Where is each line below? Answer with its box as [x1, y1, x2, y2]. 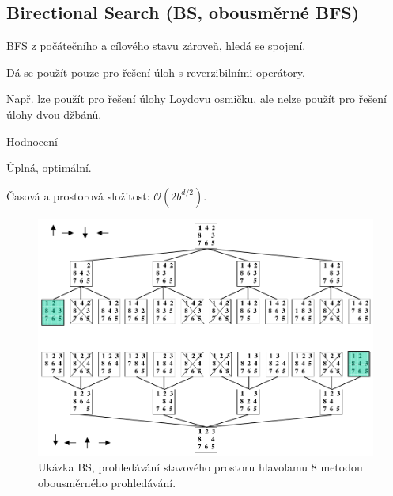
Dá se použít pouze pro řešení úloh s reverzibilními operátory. [6, 63, 305, 80]
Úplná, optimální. [6, 159, 92, 176]
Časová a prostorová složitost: [6, 187, 150, 204]
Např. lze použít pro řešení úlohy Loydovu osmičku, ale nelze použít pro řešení [6, 90, 387, 107]
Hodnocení [6, 132, 58, 149]
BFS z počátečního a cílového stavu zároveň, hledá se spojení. [6, 37, 306, 54]
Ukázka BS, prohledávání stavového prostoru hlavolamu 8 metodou [38, 458, 363, 475]
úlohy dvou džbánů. [6, 105, 102, 122]
